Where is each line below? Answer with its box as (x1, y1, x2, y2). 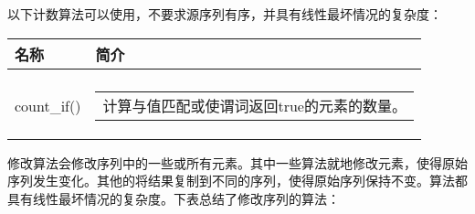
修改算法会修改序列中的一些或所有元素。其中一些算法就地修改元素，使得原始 (7, 153, 468, 172)
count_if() (15, 95, 81, 117)
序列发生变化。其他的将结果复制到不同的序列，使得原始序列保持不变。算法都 (7, 171, 468, 190)
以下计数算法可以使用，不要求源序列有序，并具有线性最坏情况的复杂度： (7, 5, 442, 23)
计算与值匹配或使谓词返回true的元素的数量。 (102, 94, 406, 116)
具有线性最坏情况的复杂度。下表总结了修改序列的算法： (7, 188, 340, 208)
